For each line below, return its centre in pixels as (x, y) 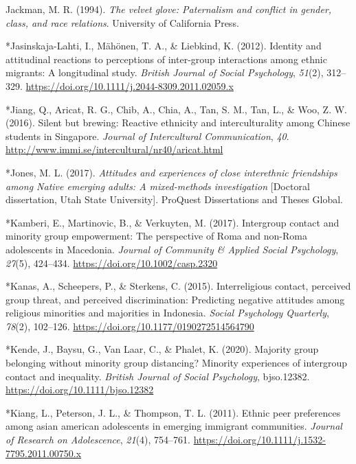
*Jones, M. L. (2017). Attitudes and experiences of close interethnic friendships (171, 172)
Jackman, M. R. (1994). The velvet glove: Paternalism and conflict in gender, (169, 9)
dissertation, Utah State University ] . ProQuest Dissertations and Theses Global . (175, 199)
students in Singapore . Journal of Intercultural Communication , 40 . (147, 136)
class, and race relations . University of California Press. (122, 22)
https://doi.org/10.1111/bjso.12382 (80, 390)
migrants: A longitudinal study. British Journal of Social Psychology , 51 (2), (165, 72)
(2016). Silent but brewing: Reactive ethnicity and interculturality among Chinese (178, 123)
